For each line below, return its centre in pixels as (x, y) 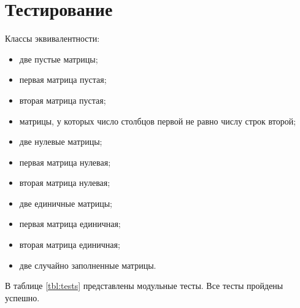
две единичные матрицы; (66, 203)
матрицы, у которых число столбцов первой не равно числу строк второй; (158, 121)
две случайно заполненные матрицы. (88, 265)
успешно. (22, 297)
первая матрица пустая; (63, 79)
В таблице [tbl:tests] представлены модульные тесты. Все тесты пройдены (144, 286)
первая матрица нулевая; (65, 162)
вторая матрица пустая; (63, 100)
